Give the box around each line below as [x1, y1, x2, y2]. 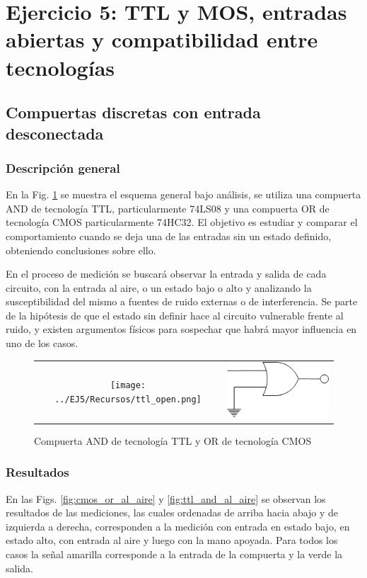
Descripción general [6, 159, 120, 176]
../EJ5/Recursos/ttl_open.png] [54, 394, 202, 404]
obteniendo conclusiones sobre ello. [6, 242, 156, 257]
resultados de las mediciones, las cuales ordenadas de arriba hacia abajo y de [6, 505, 339, 520]
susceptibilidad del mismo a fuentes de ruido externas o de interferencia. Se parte [6, 294, 358, 309]
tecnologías [6, 52, 115, 81]
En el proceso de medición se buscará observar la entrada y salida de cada [6, 266, 327, 281]
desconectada [6, 122, 104, 144]
